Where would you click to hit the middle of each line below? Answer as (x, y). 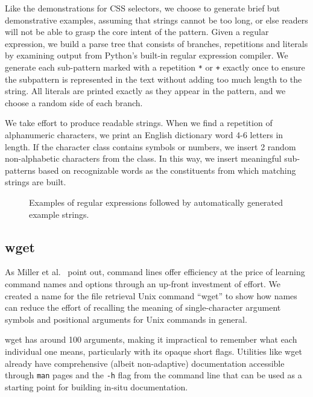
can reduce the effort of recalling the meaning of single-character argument (143, 307)
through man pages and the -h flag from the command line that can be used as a (153, 375)
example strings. (59, 214)
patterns (20, 170)
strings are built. (36, 182)
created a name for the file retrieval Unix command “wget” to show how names (151, 295)
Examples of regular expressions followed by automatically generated (156, 202)
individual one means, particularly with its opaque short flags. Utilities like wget (153, 351)
